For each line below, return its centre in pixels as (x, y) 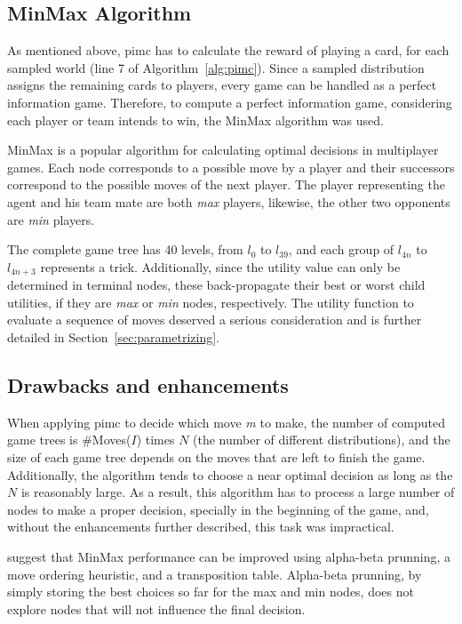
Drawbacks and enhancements (148, 384)
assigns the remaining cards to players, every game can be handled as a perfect (222, 85)
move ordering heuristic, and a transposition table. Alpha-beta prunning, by (215, 574)
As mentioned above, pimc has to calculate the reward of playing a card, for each (228, 50)
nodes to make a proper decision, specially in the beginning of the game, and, (218, 509)
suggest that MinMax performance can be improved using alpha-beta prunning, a (229, 556)
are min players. (51, 219)
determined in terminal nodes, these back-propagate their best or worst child (216, 285)
